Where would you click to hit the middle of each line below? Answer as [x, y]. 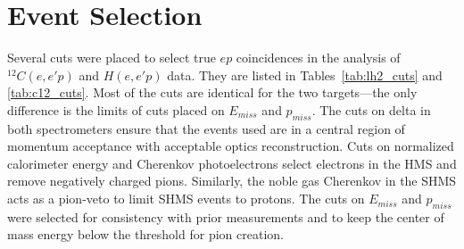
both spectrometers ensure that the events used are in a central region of [206, 128]
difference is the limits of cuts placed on [116, 109]
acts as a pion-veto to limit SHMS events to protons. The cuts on [186, 199]
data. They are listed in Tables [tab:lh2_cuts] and [305, 75]
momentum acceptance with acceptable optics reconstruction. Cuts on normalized [231, 146]
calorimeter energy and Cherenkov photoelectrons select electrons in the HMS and [232, 163]
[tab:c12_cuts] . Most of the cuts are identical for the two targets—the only [212, 92]
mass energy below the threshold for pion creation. [145, 234]
